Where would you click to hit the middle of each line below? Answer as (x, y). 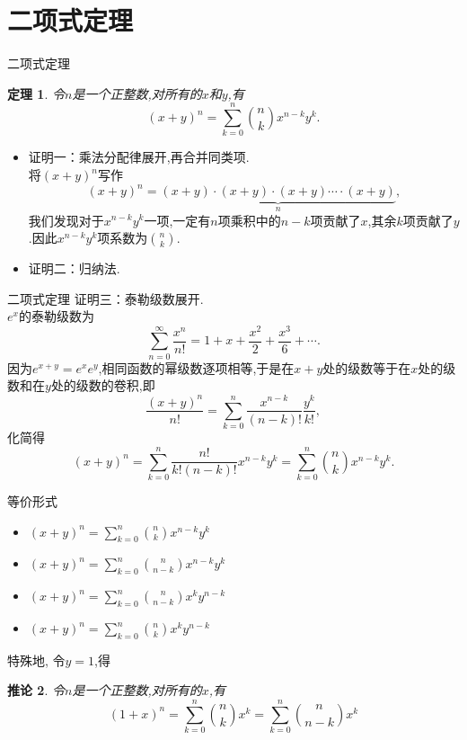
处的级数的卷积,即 (103, 385)
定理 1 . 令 (36, 93)
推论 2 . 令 (36, 690)
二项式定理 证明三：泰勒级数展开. (106, 298)
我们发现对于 (66, 220)
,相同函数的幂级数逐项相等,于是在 (196, 367)
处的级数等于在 (367, 367)
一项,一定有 (177, 220)
